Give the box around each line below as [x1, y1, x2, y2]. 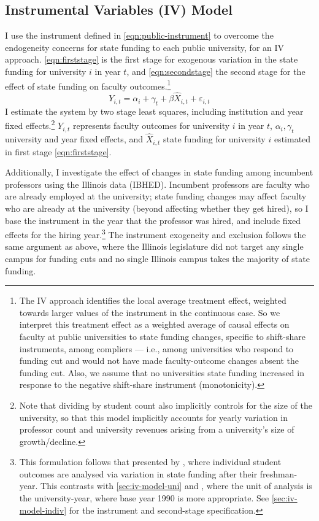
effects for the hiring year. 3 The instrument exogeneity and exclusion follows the [5, 226, 306, 241]
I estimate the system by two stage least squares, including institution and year [5, 104, 304, 117]
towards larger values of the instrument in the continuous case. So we [19, 306, 280, 318]
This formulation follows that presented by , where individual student [19, 455, 282, 468]
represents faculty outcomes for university [72, 119, 230, 132]
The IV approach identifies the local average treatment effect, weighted [19, 294, 286, 307]
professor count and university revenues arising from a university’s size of [19, 423, 294, 436]
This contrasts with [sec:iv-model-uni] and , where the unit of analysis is [40, 479, 312, 492]
